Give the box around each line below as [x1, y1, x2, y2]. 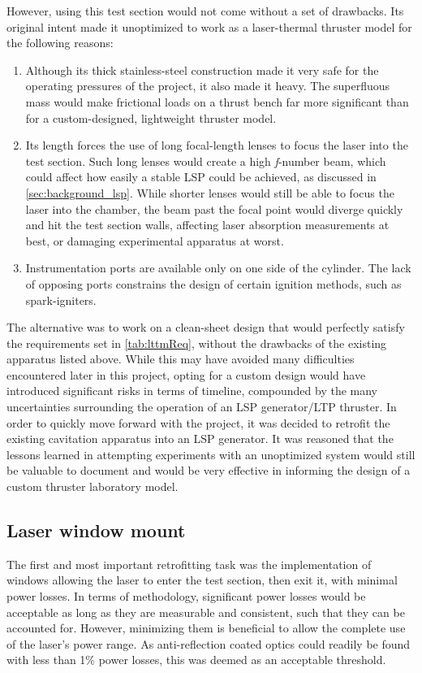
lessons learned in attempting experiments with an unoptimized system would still [6, 445, 416, 462]
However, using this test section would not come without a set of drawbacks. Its [6, 2, 404, 19]
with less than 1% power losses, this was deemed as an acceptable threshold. [6, 651, 386, 668]
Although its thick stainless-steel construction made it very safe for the [25, 61, 379, 78]
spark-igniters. [25, 291, 97, 308]
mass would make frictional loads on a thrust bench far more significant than [25, 93, 409, 110]
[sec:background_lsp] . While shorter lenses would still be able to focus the [25, 184, 394, 201]
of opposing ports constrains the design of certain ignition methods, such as [25, 275, 402, 292]
